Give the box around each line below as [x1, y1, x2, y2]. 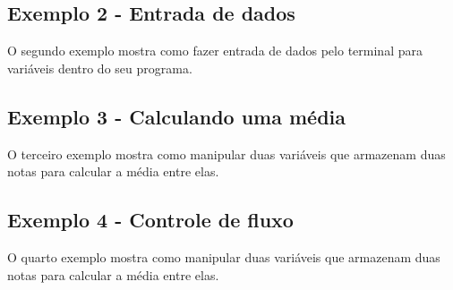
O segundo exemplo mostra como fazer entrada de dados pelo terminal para [7, 41, 423, 60]
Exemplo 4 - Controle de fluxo [7, 206, 294, 234]
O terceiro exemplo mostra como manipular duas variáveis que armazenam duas [7, 144, 446, 163]
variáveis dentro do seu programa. [7, 58, 192, 77]
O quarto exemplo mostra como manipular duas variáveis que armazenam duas [7, 247, 440, 266]
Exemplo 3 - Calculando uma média [7, 102, 346, 130]
